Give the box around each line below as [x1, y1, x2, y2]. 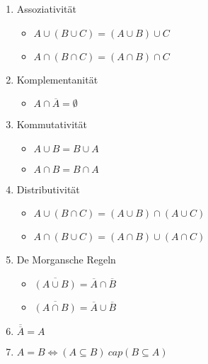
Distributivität [16, 181, 80, 196]
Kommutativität [16, 117, 87, 132]
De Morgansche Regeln [16, 252, 116, 267]
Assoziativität [16, 1, 76, 16]
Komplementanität [16, 72, 98, 86]
